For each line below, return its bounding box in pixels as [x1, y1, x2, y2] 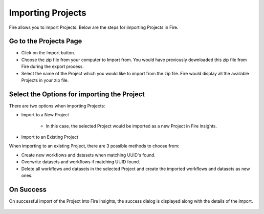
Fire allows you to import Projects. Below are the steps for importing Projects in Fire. [9, 24, 178, 30]
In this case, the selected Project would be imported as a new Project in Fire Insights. [45, 123, 217, 129]
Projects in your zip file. [21, 77, 69, 83]
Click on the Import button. [21, 50, 75, 56]
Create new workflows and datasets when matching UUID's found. [21, 152, 156, 158]
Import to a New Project [21, 112, 69, 118]
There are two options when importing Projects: [9, 103, 105, 108]
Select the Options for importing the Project [9, 90, 145, 98]
